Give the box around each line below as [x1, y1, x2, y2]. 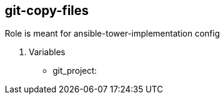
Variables [29, 47, 65, 58]
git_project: [53, 65, 97, 76]
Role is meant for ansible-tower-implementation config [5, 28, 220, 39]
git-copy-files [5, 3, 89, 18]
